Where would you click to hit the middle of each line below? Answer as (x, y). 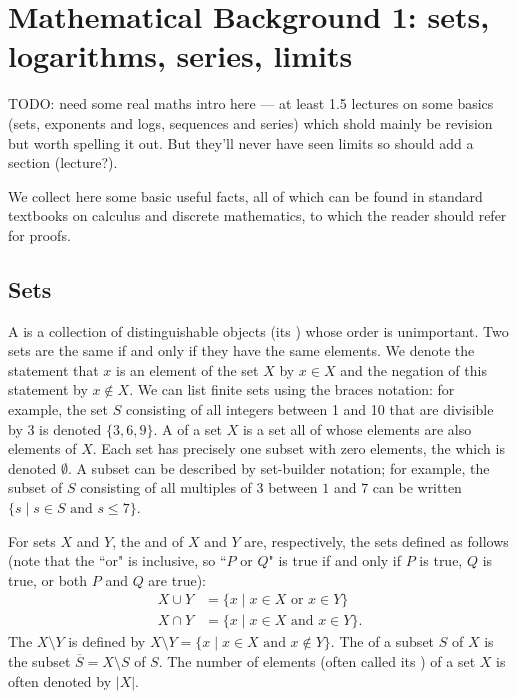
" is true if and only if (335, 560)
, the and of (148, 540)
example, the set (58, 409)
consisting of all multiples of (166, 487)
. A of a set (188, 428)
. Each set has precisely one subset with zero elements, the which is (298, 448)
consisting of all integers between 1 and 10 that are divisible (309, 409)
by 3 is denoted (55, 428)
